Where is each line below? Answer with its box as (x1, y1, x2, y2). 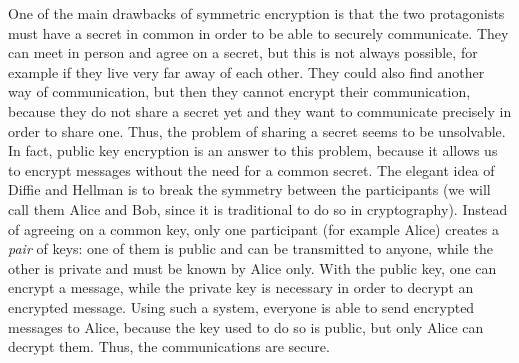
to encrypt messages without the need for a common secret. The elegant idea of (8, 159, 495, 180)
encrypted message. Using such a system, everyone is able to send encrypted (8, 296, 475, 317)
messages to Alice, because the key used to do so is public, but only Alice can (8, 316, 484, 337)
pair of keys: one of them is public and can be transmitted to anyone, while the (8, 238, 493, 259)
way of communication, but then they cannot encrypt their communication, (8, 81, 471, 102)
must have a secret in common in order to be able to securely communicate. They (8, 22, 509, 43)
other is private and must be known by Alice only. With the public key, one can (8, 257, 497, 278)
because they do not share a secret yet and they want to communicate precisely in (8, 100, 512, 121)
